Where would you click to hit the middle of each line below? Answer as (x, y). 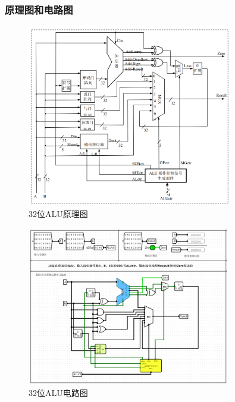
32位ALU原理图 (58, 213)
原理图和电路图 (39, 9)
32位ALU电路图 (58, 393)
